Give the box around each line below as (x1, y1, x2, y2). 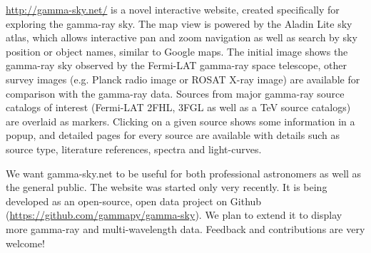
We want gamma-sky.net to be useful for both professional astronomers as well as (6, 165, 362, 180)
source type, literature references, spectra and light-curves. (6, 141, 262, 156)
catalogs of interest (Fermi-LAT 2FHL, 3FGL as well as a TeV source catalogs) (6, 100, 351, 115)
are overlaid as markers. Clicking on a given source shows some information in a (6, 113, 355, 128)
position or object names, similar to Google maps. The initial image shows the (6, 43, 348, 58)
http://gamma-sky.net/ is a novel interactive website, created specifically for (6, 2, 340, 16)
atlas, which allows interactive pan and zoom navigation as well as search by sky (6, 30, 357, 45)
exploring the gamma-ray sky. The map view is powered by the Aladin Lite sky (6, 16, 352, 31)
